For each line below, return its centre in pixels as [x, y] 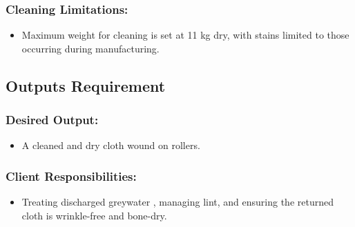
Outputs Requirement [86, 85]
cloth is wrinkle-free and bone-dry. [94, 215]
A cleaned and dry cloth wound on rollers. [111, 145]
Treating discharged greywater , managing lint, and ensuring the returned [177, 202]
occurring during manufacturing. [90, 48]
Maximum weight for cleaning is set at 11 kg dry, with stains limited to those [185, 35]
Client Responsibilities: [71, 176]
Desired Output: [52, 120]
